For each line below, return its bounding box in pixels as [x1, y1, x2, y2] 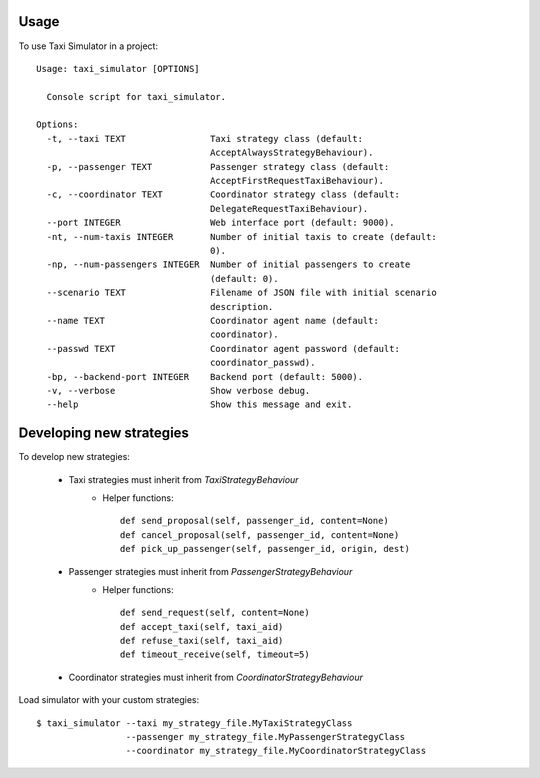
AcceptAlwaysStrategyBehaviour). [210, 147, 374, 159]
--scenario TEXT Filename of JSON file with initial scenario [46, 287, 437, 299]
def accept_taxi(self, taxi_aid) [120, 621, 284, 632]
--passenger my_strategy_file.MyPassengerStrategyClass [125, 731, 406, 743]
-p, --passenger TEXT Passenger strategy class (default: [46, 161, 390, 172]
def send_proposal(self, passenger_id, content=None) [120, 515, 389, 527]
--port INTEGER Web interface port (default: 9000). [46, 217, 395, 229]
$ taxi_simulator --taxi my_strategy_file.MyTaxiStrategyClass [36, 717, 353, 729]
